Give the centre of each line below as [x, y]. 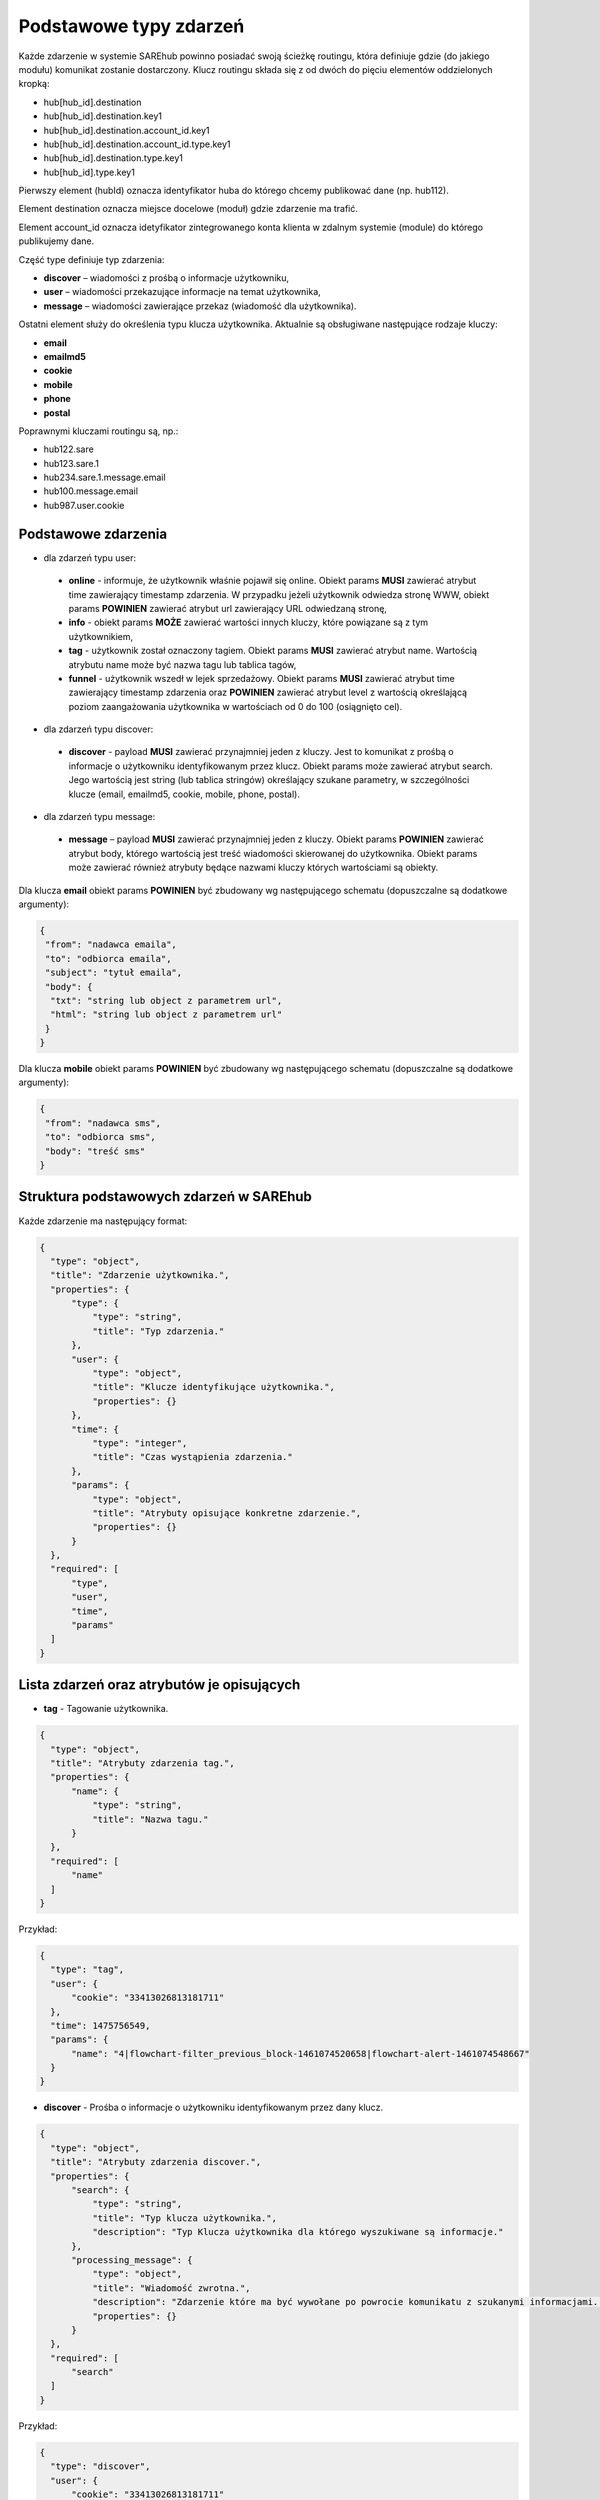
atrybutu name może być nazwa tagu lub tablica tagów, [182, 664]
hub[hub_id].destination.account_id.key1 [126, 130]
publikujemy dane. [56, 241]
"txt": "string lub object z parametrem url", [166, 1000]
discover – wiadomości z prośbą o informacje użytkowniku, [166, 278]
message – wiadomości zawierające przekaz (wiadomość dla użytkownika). [200, 306]
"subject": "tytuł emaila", [114, 973]
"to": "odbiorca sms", [101, 1137]
